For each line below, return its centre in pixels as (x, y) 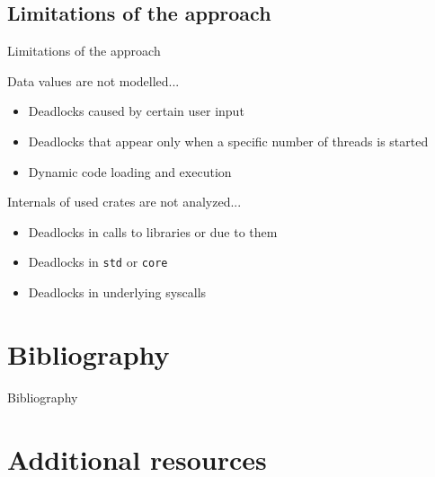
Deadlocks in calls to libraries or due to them (153, 231)
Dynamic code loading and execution (130, 171)
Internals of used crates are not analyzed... (124, 202)
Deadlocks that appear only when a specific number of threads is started (228, 141)
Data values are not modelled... (93, 80)
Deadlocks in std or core (98, 262)
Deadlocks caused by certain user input (136, 111)
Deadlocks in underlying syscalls (117, 292)
